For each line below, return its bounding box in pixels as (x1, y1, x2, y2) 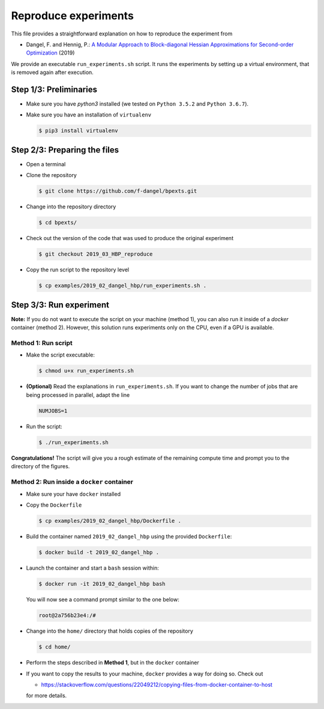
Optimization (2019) (26, 49, 75, 56)
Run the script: (26, 423, 62, 430)
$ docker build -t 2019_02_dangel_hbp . (38, 549, 159, 556)
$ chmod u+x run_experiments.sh (38, 367, 134, 375)
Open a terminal (26, 160, 66, 167)
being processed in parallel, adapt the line (26, 391, 130, 399)
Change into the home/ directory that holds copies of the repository (26, 627, 193, 635)
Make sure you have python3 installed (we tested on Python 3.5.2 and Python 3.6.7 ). (26, 100, 249, 107)
